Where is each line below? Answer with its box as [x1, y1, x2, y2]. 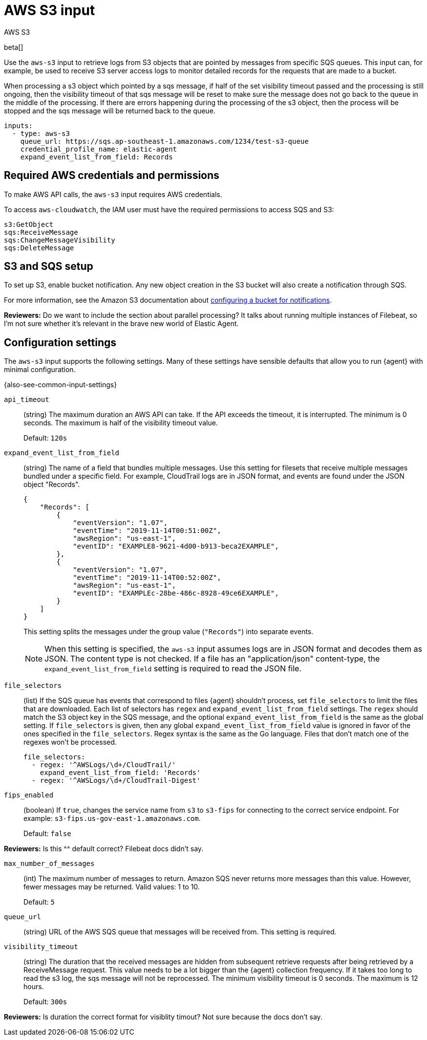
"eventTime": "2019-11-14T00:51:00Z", [73, 527, 221, 535]
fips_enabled [4, 791, 54, 799]
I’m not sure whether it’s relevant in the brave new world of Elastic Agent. [4, 319, 239, 328]
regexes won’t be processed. [23, 738, 117, 747]
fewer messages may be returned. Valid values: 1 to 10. [23, 883, 200, 891]
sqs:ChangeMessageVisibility [4, 236, 115, 244]
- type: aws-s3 [12, 129, 70, 137]
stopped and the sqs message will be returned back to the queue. [4, 106, 215, 115]
